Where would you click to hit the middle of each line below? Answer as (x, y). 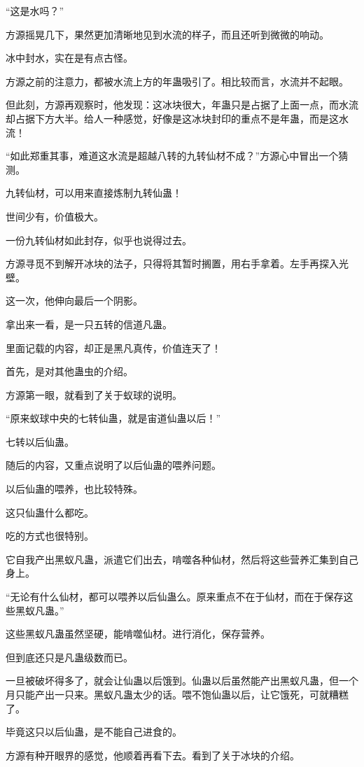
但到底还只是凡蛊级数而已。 (69, 657)
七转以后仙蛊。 (40, 441)
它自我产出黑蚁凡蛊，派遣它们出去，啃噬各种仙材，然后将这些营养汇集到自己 (182, 559)
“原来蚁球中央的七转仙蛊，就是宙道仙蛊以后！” (113, 418)
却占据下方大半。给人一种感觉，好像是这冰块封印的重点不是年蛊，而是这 (172, 118)
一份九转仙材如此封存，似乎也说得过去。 (99, 240)
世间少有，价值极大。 (55, 216)
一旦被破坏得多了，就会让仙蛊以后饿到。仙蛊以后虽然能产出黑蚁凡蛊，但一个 (182, 681)
